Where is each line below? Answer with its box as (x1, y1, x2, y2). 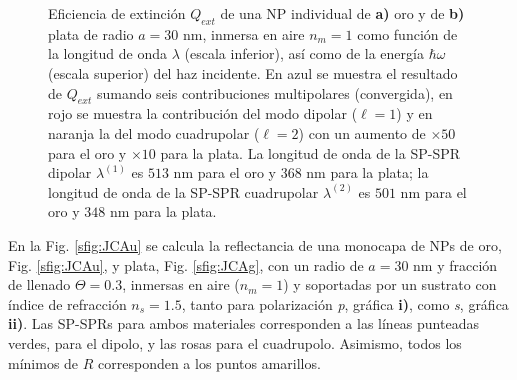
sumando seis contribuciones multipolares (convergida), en (96, 82, 453, 103)
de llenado (8, 274, 71, 295)
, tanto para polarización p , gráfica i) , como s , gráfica (181, 293, 509, 314)
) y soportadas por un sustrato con (283, 274, 497, 295)
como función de (357, 23, 458, 44)
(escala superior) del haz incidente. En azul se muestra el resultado (48, 62, 458, 83)
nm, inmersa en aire (183, 23, 305, 44)
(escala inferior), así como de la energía (184, 43, 424, 64)
